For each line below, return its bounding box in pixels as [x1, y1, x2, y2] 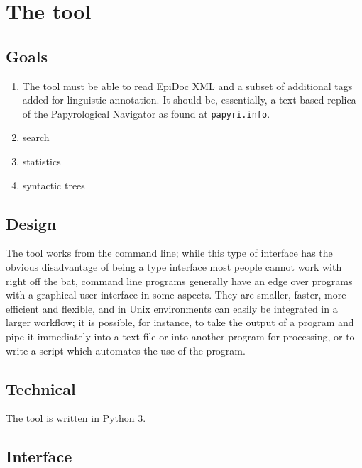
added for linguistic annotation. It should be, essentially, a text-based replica [22, 92, 356, 107]
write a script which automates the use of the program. [6, 342, 246, 357]
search [22, 130, 50, 145]
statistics [22, 154, 61, 169]
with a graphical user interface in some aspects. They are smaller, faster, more [6, 287, 346, 302]
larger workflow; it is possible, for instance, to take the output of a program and [6, 315, 354, 330]
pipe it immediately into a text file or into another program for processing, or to [6, 328, 355, 343]
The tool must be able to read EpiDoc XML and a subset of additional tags [22, 78, 353, 93]
